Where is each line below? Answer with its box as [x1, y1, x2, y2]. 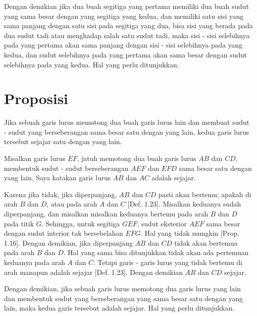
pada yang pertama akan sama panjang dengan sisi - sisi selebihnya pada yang [4, 40, 243, 50]
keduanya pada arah [4, 257, 65, 267]
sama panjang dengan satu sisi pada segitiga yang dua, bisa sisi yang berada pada [4, 20, 253, 31]
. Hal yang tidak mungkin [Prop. [140, 228, 240, 238]
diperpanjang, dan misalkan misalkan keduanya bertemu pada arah [4, 209, 208, 219]
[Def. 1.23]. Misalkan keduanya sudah [127, 199, 241, 209]
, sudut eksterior [137, 218, 187, 228]
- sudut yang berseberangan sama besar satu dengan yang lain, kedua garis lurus [4, 126, 250, 137]
